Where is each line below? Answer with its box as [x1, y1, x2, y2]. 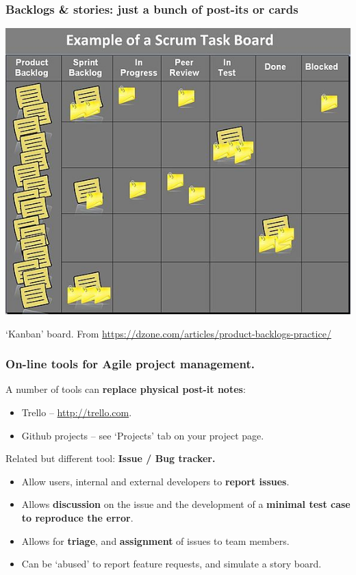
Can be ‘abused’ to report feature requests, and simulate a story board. [21, 557, 322, 571]
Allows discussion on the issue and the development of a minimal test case [21, 497, 351, 511]
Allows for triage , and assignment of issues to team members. [21, 533, 290, 548]
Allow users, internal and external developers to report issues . [21, 474, 290, 488]
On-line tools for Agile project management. [5, 355, 255, 372]
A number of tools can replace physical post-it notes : [5, 382, 246, 396]
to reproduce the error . [21, 511, 133, 524]
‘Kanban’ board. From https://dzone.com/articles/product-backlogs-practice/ [5, 326, 331, 340]
